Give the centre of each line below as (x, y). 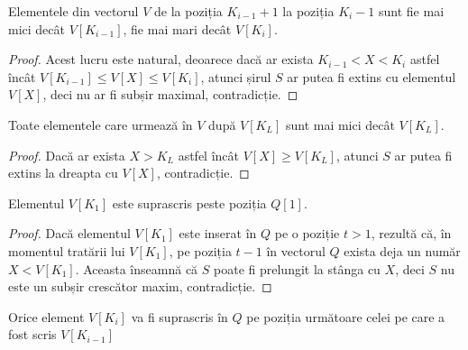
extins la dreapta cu (63, 173)
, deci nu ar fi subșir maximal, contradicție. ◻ (170, 94)
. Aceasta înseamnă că (137, 268)
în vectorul (296, 250)
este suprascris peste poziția (189, 203)
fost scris (32, 334)
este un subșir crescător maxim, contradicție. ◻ (140, 286)
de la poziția (188, 11)
